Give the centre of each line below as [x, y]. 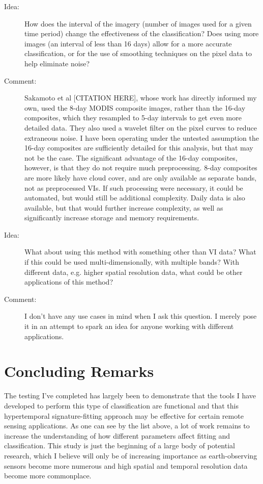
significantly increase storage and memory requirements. [112, 218]
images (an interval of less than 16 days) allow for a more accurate [128, 43]
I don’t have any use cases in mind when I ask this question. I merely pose [141, 316]
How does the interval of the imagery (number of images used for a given [138, 23]
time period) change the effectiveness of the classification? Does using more [142, 33]
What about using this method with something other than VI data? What [140, 252]
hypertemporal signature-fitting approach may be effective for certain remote [124, 415]
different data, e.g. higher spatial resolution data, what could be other [134, 272]
